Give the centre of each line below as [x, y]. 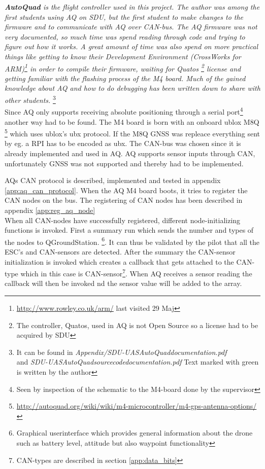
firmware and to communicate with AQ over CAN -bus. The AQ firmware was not [131, 27]
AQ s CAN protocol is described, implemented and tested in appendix [113, 180]
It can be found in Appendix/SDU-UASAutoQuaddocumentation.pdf [122, 352]
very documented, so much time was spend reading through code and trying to [125, 36]
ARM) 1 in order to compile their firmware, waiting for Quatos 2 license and [123, 67]
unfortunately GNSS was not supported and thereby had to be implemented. [124, 163]
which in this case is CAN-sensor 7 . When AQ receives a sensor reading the [136, 273]
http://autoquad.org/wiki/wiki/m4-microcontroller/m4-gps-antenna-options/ [137, 406]
